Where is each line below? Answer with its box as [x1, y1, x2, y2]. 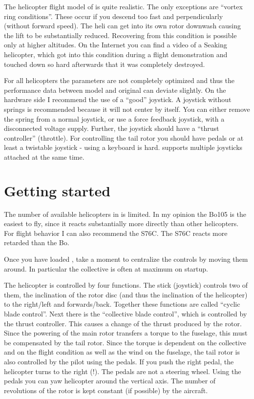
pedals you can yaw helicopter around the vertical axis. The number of [4, 376, 216, 386]
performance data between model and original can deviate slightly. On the [4, 84, 226, 95]
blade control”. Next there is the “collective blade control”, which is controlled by [4, 308, 247, 318]
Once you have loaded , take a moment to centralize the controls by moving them [4, 254, 248, 264]
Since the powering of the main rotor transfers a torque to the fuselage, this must [4, 328, 248, 338]
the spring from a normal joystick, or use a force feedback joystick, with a [4, 113, 225, 124]
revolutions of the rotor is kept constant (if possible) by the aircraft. [4, 385, 208, 395]
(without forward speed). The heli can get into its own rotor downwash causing [4, 21, 241, 31]
